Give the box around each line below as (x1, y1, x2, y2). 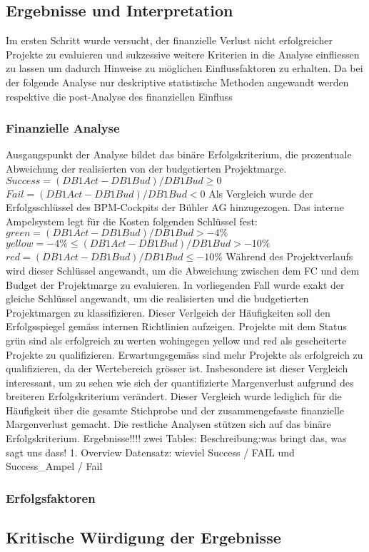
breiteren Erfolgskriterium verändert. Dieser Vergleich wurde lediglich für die (6, 389, 342, 404)
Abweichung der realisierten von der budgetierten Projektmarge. (6, 160, 287, 175)
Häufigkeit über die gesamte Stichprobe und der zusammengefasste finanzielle (6, 402, 345, 417)
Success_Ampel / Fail (6, 459, 103, 474)
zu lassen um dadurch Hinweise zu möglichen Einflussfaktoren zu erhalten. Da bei (6, 61, 363, 76)
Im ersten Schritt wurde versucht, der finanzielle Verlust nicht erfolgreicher (6, 33, 333, 48)
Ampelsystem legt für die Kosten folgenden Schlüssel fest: (6, 213, 258, 228)
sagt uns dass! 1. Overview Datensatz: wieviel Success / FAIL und (6, 444, 295, 459)
